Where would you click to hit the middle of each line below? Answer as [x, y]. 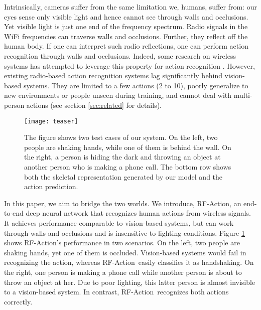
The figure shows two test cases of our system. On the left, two [121, 137]
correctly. [18, 301]
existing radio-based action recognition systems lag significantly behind [113, 75]
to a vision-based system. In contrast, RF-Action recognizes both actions [116, 292]
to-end [14, 213]
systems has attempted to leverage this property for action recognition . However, [129, 65]
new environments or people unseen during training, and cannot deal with [118, 95]
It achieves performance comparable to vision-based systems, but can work [119, 222]
